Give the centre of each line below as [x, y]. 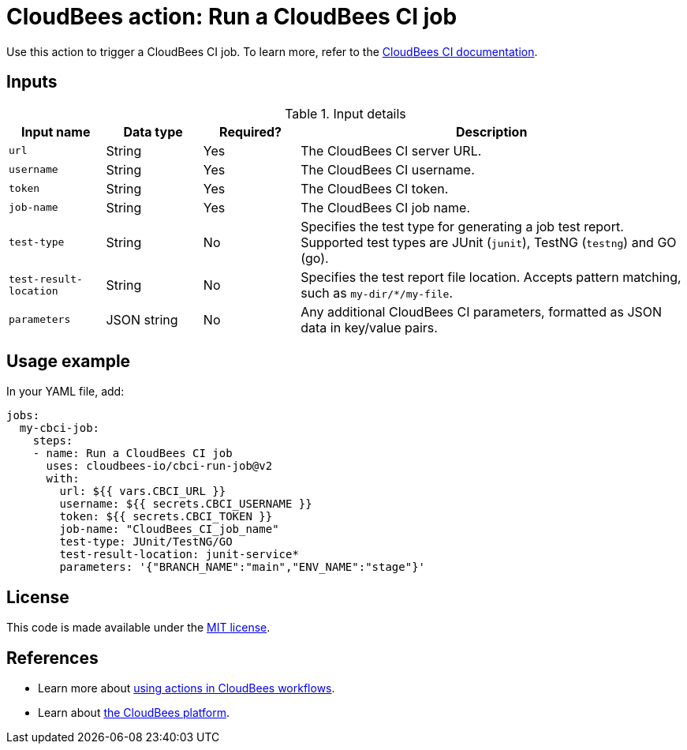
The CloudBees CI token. [375, 188]
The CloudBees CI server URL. [391, 150]
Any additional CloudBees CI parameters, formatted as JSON [482, 311]
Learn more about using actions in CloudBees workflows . [187, 688]
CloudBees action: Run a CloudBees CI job [232, 17]
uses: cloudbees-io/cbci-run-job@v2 [159, 466]
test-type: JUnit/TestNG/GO [146, 542]
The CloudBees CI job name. [386, 207]
